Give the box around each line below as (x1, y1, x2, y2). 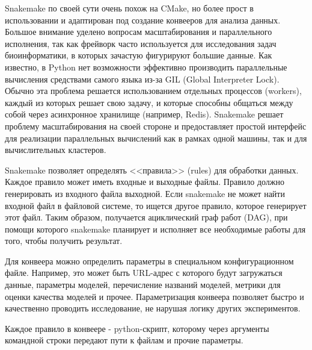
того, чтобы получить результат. (5, 234, 123, 247)
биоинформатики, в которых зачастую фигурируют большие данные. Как (5, 49, 272, 61)
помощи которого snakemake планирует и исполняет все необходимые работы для (5, 222, 306, 235)
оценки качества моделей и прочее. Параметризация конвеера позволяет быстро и (5, 290, 304, 302)
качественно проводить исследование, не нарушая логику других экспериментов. (5, 302, 301, 314)
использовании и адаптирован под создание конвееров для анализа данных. (5, 13, 281, 26)
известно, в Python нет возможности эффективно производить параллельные (5, 60, 287, 73)
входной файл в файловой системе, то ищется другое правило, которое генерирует (5, 199, 307, 211)
